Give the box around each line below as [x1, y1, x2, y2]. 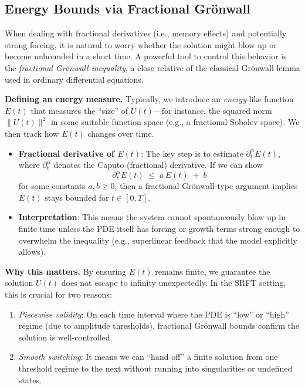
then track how [5, 127, 59, 139]
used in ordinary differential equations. [5, 73, 144, 85]
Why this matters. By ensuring [5, 265, 127, 277]
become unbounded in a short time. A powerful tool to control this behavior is [5, 50, 287, 62]
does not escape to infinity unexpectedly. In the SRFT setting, [61, 276, 286, 289]
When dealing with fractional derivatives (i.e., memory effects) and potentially [5, 27, 287, 39]
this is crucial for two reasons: [5, 288, 112, 300]
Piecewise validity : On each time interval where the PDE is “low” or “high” [18, 308, 289, 320]
